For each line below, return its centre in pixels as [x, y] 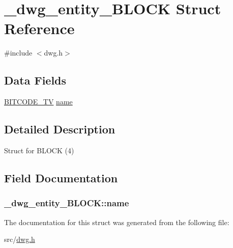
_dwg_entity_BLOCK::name [67, 203]
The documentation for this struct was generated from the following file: [117, 222]
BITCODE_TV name [38, 102]
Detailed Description [60, 129]
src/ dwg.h [20, 239]
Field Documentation [61, 177]
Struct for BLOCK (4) [39, 150]
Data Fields [35, 80]
